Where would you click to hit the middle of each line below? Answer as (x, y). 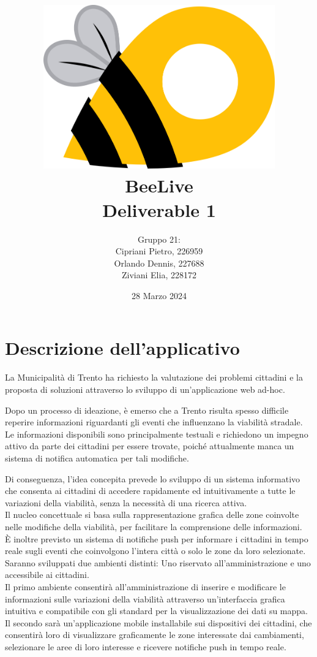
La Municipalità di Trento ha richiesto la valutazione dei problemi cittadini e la (154, 377)
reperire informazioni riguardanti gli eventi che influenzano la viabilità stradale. (154, 422)
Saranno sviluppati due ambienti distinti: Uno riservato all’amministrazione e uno (158, 562)
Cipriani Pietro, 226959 (159, 251)
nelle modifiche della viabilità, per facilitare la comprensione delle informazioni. (154, 526)
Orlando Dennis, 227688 (159, 263)
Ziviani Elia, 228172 (159, 275)
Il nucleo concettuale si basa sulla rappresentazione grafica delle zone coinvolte (152, 515)
